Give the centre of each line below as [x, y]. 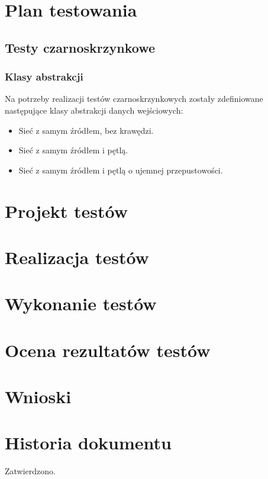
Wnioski [38, 396]
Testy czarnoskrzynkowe [80, 47]
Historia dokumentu [88, 443]
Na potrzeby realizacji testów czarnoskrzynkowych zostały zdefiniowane [134, 99]
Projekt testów [67, 210]
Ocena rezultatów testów [108, 350]
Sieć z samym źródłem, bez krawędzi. [86, 130]
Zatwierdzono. [30, 471]
